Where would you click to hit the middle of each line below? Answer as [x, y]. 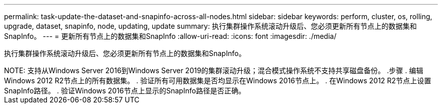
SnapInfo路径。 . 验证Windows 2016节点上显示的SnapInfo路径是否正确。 [125, 91]
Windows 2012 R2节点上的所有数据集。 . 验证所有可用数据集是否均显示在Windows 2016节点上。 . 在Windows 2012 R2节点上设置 [218, 80]
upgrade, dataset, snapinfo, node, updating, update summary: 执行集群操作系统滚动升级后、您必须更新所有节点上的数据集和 [210, 26]
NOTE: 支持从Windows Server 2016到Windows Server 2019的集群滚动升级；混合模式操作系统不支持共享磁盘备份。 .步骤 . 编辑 [214, 70]
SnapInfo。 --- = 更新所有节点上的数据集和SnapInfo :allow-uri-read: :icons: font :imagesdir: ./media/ [170, 36]
